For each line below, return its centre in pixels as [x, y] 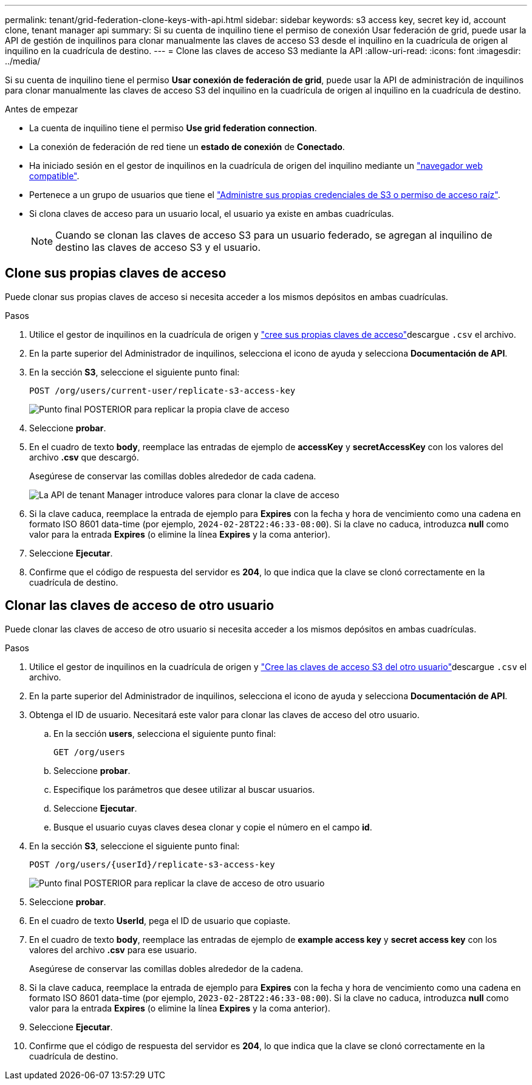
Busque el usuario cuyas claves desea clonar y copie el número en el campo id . [213, 827]
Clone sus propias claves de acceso [116, 273]
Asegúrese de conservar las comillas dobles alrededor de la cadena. [166, 968]
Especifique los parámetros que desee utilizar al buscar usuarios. [184, 789]
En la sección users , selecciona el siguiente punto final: [165, 733]
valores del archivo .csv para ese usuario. [113, 950]
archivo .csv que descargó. [84, 457]
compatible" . [54, 176]
